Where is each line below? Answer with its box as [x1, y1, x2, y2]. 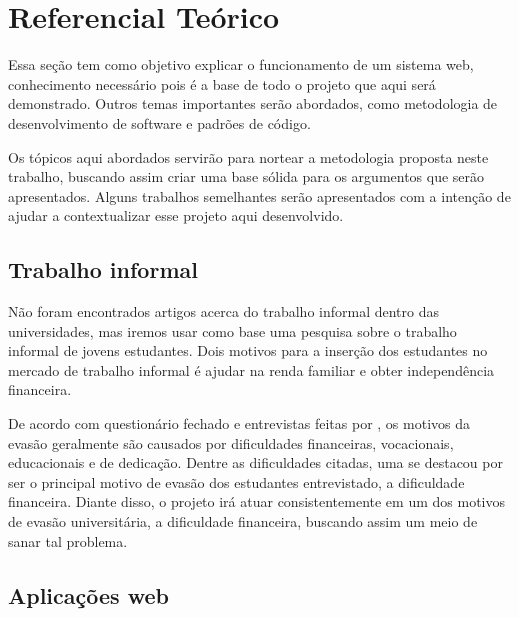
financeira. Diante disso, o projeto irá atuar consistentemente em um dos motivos [8, 491, 505, 512]
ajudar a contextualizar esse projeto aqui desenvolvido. [8, 205, 344, 226]
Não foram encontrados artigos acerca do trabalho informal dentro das [8, 301, 440, 322]
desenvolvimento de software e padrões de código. [8, 112, 311, 133]
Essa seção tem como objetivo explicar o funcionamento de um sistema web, [8, 54, 474, 75]
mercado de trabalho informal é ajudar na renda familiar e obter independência [8, 359, 495, 380]
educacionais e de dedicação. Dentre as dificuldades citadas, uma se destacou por [8, 452, 503, 473]
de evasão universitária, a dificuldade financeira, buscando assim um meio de [8, 511, 478, 532]
